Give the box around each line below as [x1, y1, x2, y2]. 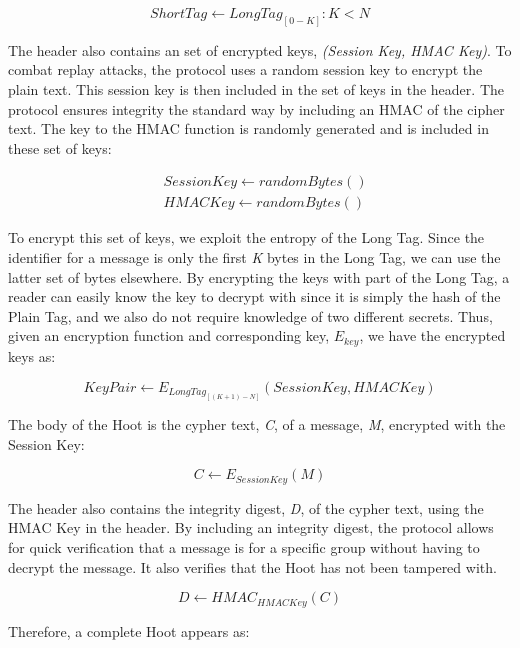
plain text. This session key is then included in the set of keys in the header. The [8, 79, 504, 100]
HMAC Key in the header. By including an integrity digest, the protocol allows [8, 517, 494, 538]
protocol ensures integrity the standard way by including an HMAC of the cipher [8, 98, 505, 119]
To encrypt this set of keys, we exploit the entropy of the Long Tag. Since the [8, 227, 485, 248]
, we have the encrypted [359, 325, 506, 346]
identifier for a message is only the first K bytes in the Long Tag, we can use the [8, 247, 501, 268]
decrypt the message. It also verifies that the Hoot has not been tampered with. [8, 556, 497, 577]
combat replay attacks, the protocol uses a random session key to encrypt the [8, 59, 483, 80]
